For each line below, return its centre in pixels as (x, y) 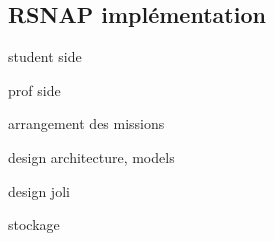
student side (45, 56)
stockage (34, 224)
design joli (39, 190)
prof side (34, 89)
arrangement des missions (86, 123)
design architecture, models (91, 156)
